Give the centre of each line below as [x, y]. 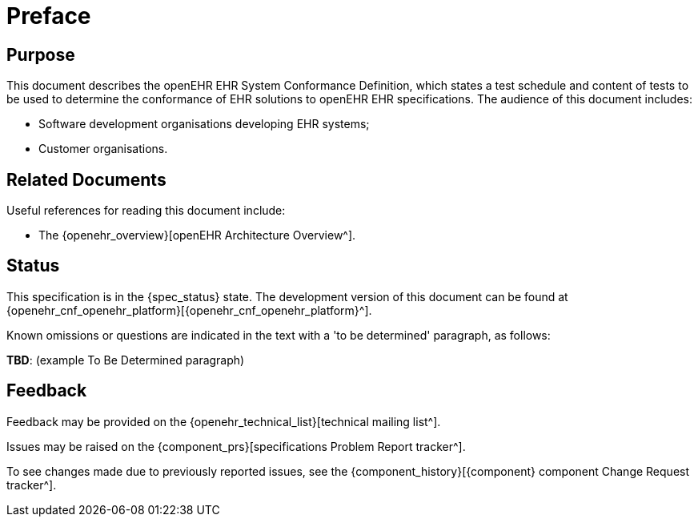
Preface [49, 16]
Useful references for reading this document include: [146, 211]
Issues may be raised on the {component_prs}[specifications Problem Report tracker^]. [236, 446]
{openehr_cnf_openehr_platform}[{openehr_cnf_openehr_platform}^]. [189, 310]
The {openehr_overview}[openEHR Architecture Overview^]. [197, 235]
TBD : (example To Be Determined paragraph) [126, 360]
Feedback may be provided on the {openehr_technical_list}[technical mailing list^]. [224, 421]
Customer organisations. [103, 149]
